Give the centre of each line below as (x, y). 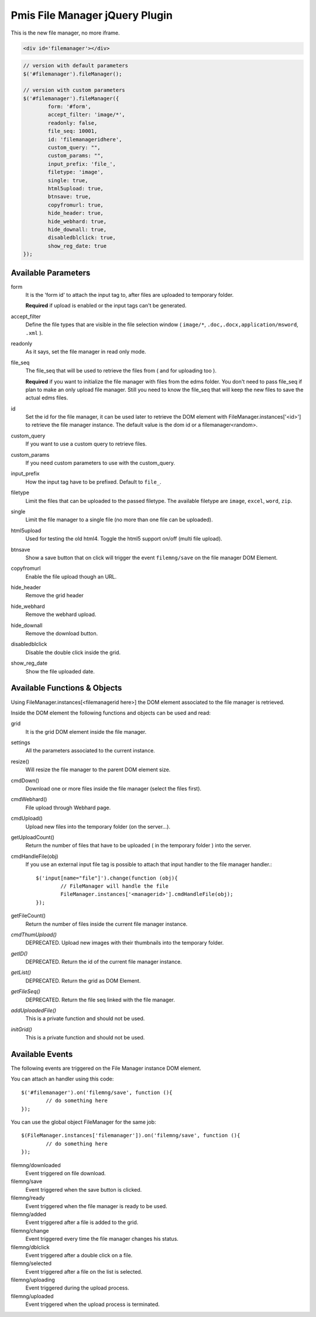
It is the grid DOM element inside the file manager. (86, 731)
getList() (21, 973)
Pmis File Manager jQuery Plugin (92, 15)
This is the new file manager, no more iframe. (65, 33)
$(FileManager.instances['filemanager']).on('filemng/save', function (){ (131, 1135)
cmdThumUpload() (34, 935)
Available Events (42, 1054)
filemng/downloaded (36, 1165)
